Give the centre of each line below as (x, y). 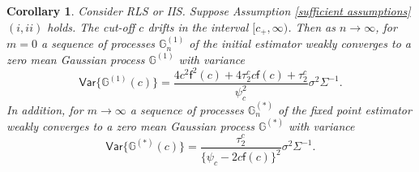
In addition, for (45, 109)
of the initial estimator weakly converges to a (300, 43)
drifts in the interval (198, 26)
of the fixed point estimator (345, 109)
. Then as (312, 26)
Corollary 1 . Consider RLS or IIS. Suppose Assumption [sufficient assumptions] (209, 11)
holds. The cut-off (91, 26)
